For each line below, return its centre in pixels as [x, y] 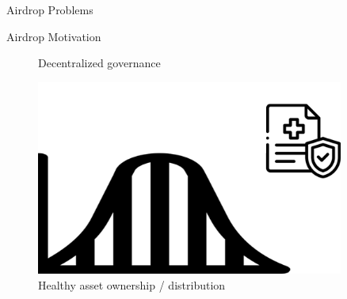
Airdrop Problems [50, 9]
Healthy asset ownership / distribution [132, 284]
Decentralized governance [99, 63]
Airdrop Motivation [54, 36]
